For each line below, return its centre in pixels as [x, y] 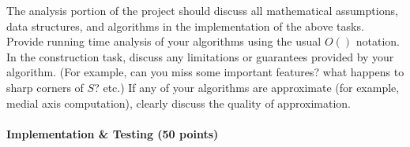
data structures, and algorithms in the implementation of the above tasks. [185, 26]
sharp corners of [45, 87]
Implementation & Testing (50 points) [113, 133]
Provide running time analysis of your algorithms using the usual [164, 41]
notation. [378, 41]
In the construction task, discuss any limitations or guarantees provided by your [200, 56]
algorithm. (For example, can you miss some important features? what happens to [205, 72]
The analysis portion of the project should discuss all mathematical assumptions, [202, 10]
